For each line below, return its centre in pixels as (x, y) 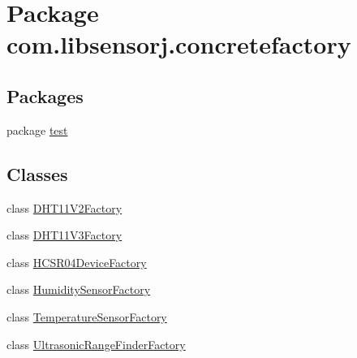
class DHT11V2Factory (65, 207)
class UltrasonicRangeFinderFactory (96, 344)
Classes (37, 173)
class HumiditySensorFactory (79, 289)
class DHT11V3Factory (65, 235)
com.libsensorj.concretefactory (179, 44)
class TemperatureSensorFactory (87, 316)
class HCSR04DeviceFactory (77, 262)
